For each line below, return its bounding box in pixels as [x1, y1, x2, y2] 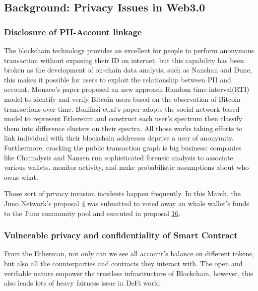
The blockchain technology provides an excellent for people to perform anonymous [4, 45, 254, 55]
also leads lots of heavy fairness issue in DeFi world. [4, 278, 162, 288]
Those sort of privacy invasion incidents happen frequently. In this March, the [4, 188, 241, 199]
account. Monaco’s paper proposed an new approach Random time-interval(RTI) [4, 84, 250, 94]
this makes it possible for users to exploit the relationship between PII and [4, 74, 231, 84]
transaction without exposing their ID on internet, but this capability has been [4, 55, 244, 65]
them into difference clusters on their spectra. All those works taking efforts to [4, 123, 243, 133]
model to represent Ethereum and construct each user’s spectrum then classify [4, 113, 243, 124]
